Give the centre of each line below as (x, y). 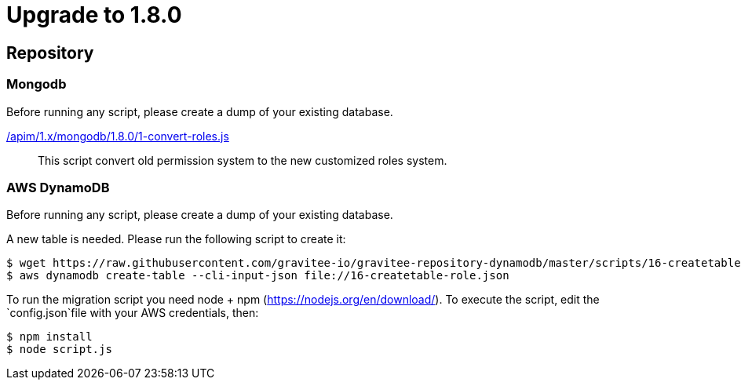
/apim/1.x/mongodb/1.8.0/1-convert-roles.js (118, 136)
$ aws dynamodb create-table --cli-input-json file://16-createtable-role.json (258, 276)
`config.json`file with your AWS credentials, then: (133, 313)
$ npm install (49, 337)
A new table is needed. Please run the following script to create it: (176, 239)
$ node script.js (59, 350)
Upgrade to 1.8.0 (94, 15)
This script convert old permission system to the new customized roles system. (243, 160)
